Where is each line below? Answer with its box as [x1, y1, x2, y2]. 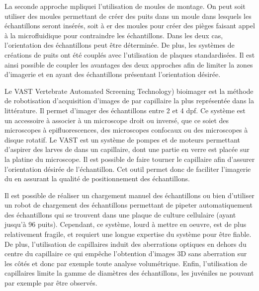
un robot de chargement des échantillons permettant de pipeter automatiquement [4, 200, 253, 210]
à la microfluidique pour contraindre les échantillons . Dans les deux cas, [4, 30, 223, 40]
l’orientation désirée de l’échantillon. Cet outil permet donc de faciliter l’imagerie [4, 163, 251, 174]
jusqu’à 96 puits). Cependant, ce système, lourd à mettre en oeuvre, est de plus [4, 219, 247, 229]
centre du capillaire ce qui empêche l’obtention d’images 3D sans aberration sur [4, 248, 247, 259]
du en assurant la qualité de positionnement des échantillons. [4, 173, 190, 184]
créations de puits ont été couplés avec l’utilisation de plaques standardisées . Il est [4, 49, 255, 60]
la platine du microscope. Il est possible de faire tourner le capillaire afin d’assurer [4, 153, 255, 164]
